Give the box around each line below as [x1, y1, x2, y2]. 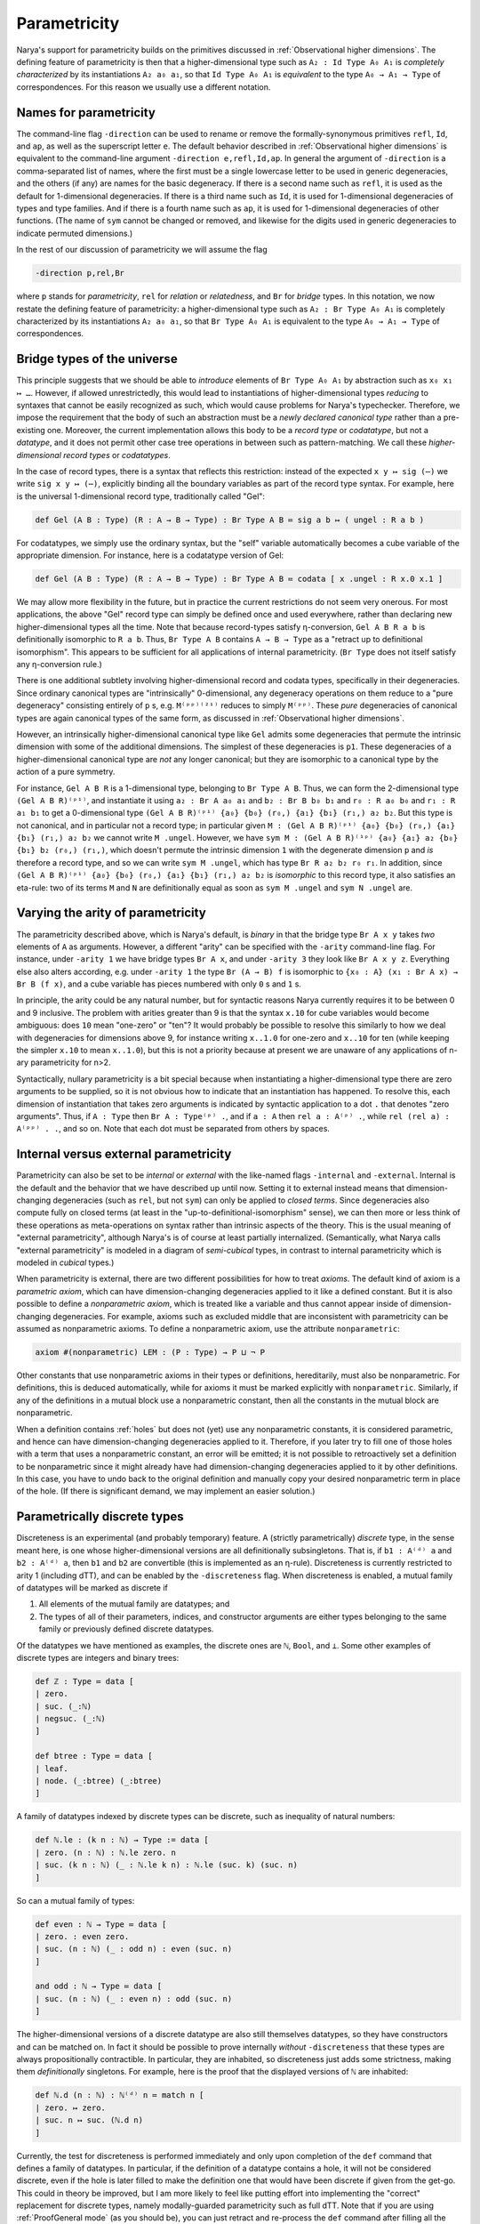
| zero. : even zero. [35, 1931, 130, 1941]
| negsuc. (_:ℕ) [35, 1713, 107, 1724]
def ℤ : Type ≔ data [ [35, 1676, 134, 1686]
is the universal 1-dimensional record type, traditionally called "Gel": [16, 490, 266, 502]
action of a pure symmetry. [16, 766, 116, 778]
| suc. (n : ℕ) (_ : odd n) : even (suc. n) [35, 1944, 233, 1954]
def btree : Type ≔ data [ [35, 1751, 153, 1761]
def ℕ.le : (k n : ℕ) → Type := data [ [35, 1835, 209, 1845]
